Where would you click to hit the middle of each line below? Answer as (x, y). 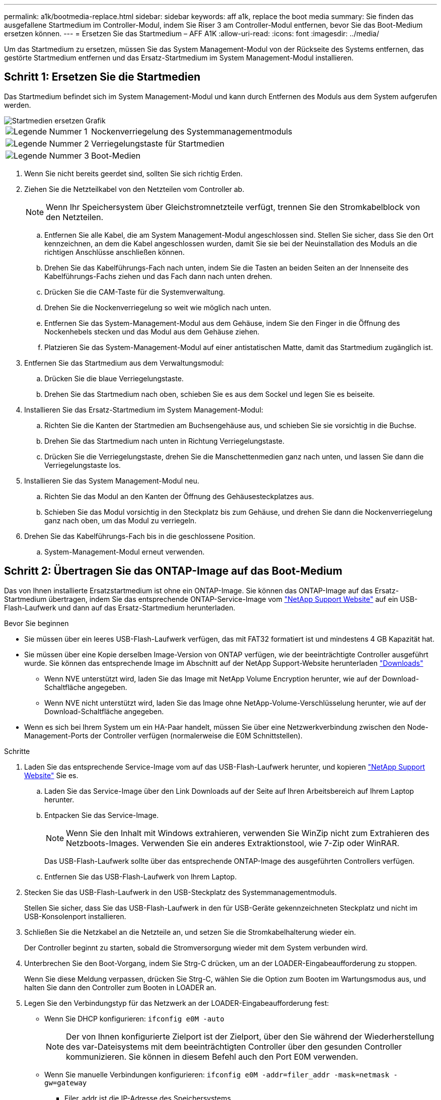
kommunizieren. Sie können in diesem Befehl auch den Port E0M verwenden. (212, 1056)
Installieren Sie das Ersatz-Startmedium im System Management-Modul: (144, 409)
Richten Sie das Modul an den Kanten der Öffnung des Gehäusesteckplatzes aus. (179, 496)
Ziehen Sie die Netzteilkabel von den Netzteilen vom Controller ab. (134, 189)
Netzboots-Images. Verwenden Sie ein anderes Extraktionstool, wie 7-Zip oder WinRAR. (233, 843)
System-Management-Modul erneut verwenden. (125, 552)
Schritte (17, 751)
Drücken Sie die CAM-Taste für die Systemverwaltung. (135, 292)
